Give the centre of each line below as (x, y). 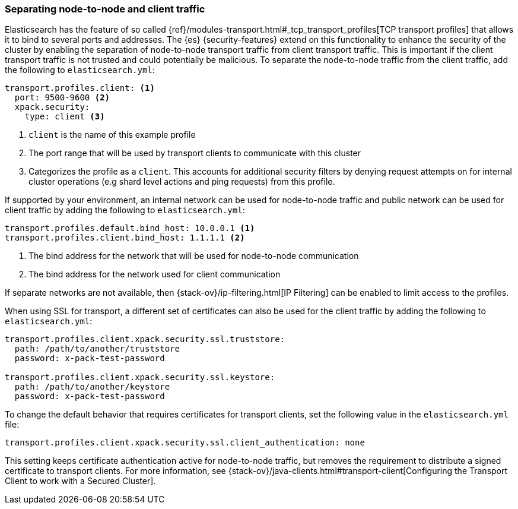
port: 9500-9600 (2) (62, 98)
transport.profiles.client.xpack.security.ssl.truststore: (145, 339)
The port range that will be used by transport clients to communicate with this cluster (195, 153)
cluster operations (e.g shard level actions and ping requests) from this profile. (182, 182)
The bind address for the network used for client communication (155, 274)
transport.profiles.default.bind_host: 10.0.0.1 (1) (130, 228)
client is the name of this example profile (112, 135)
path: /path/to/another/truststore (97, 349)
